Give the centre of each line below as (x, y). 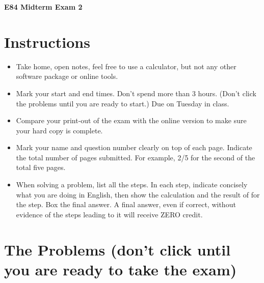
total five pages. (41, 167)
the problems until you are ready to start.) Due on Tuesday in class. (123, 103)
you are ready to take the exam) (121, 269)
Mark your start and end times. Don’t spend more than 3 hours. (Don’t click (136, 93)
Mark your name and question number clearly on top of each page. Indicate (134, 147)
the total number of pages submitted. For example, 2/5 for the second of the (136, 157)
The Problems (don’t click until (117, 249)
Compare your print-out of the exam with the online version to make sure (131, 120)
